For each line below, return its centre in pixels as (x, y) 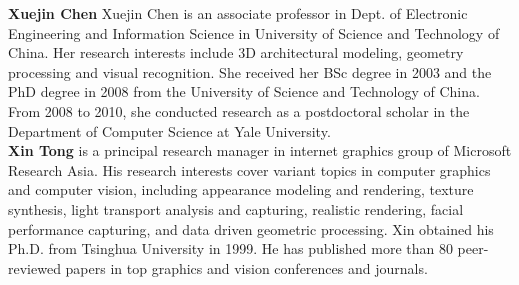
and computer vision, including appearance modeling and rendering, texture (241, 189)
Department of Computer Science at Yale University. (169, 130)
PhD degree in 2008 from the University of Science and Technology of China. (244, 91)
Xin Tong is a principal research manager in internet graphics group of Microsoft (260, 150)
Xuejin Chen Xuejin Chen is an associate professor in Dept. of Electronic (238, 13)
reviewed (34, 267)
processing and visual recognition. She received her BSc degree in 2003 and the (250, 71)
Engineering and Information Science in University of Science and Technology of (254, 32)
